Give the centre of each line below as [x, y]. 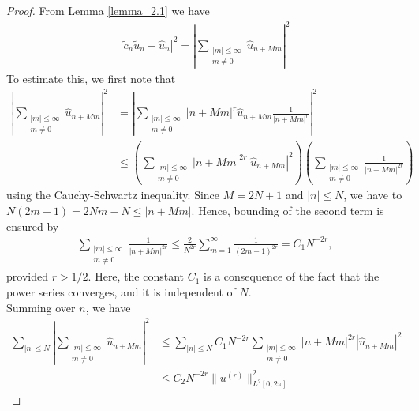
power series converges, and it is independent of [121, 291]
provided [27, 276]
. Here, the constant [136, 276]
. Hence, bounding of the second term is [288, 211]
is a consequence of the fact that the [292, 276]
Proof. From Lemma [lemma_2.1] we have [108, 10]
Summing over [41, 307]
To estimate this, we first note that [91, 78]
